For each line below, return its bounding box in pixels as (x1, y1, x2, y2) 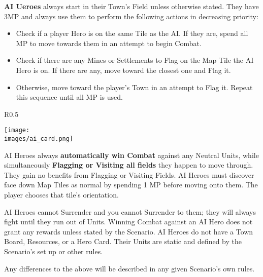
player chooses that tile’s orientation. (4, 189, 119, 200)
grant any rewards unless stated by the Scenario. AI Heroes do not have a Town (4, 226, 253, 236)
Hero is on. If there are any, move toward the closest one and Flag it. (16, 64, 231, 75)
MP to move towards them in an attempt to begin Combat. (16, 37, 202, 48)
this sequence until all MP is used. (16, 92, 123, 102)
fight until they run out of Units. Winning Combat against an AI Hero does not (4, 216, 253, 227)
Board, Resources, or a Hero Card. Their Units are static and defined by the (4, 236, 242, 247)
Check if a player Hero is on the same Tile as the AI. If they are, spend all (16, 28, 248, 38)
